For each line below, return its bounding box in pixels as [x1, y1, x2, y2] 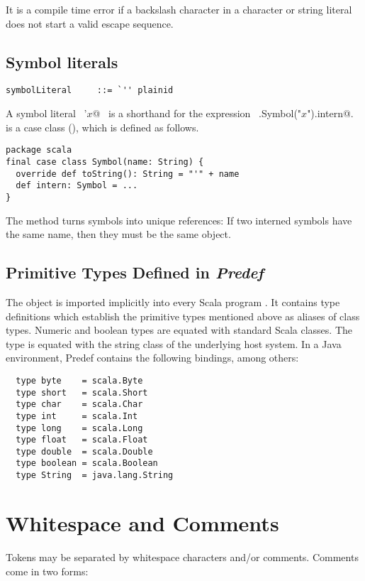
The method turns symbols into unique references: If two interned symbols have [6, 212, 352, 227]
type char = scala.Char [16, 399, 143, 410]
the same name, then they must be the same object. [6, 227, 231, 241]
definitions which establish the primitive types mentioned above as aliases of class [6, 308, 360, 323]
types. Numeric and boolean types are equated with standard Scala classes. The [6, 322, 353, 337]
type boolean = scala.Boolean [16, 458, 158, 469]
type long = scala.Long [16, 423, 143, 433]
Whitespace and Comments [6, 508, 279, 537]
